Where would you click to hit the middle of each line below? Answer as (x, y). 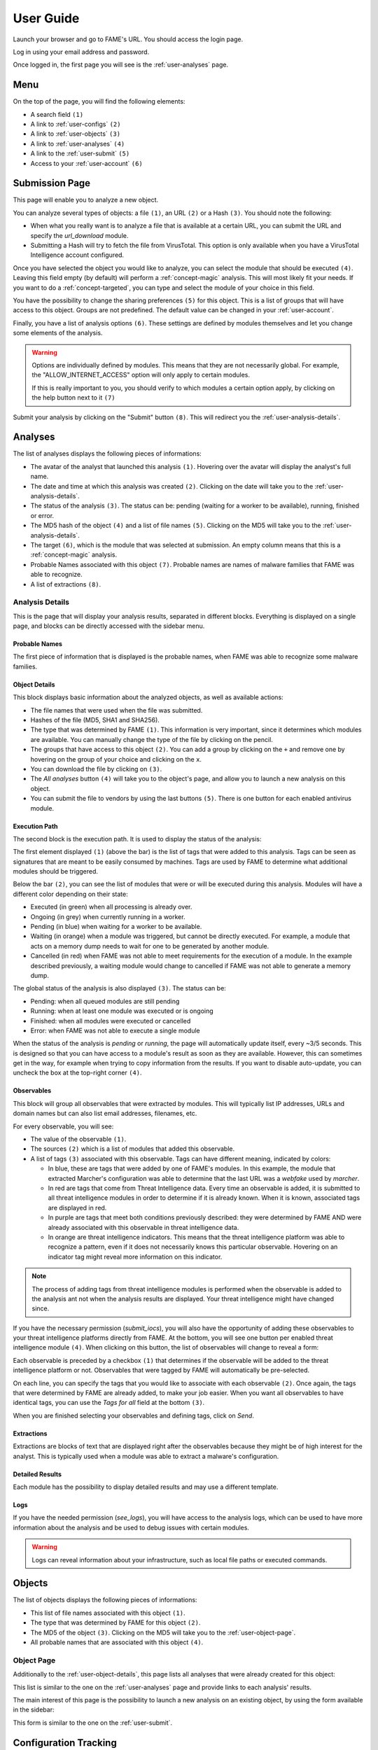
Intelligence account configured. (77, 255)
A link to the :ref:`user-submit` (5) (80, 153)
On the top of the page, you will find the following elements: (99, 101)
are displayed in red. (77, 1207)
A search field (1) (57, 114)
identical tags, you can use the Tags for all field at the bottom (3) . (109, 1403)
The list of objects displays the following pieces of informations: (105, 1600)
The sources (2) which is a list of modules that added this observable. (133, 1149)
